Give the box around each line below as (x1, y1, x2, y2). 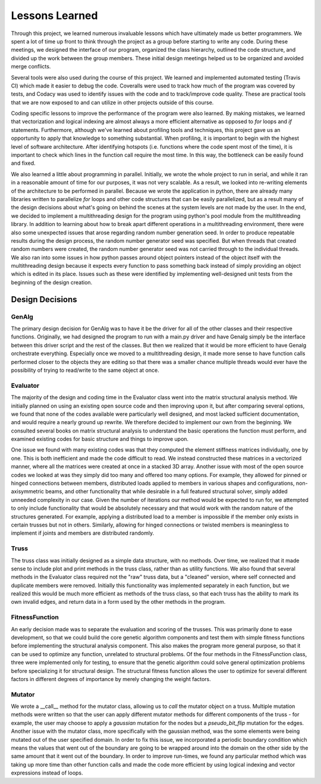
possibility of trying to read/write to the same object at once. (11, 366, 160, 374)
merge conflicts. (11, 63, 51, 70)
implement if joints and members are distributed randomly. (11, 529, 155, 537)
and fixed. (11, 159, 36, 167)
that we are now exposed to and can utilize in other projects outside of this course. (11, 99, 214, 106)
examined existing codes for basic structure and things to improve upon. (11, 435, 189, 443)
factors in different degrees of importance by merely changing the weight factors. (11, 675, 211, 682)
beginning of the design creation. (11, 278, 93, 286)
